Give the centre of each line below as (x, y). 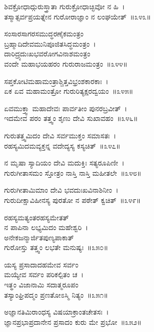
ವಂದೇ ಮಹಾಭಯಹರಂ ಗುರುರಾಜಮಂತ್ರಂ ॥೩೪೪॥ (66, 63)
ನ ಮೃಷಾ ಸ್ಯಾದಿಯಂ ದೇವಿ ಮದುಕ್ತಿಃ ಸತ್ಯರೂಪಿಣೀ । (64, 163)
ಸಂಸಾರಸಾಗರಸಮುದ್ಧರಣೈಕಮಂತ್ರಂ (44, 34)
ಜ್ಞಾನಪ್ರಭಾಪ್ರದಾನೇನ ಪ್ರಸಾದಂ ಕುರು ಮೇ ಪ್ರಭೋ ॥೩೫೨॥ (73, 321)
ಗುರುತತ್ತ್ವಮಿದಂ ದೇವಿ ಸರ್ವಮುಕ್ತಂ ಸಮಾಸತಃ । (60, 135)
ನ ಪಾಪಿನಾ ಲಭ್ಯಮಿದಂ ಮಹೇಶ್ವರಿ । (46, 227)
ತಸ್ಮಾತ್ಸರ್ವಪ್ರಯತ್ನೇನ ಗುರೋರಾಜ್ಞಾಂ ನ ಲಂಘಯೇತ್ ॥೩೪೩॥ (78, 16)
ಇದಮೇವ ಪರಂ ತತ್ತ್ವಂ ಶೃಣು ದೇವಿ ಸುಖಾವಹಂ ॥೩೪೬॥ (71, 118)
